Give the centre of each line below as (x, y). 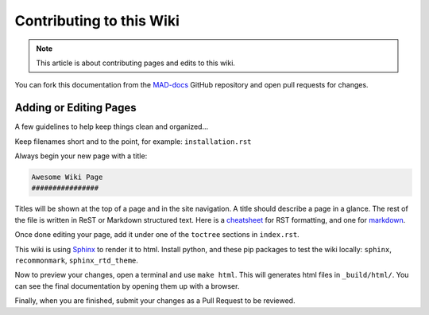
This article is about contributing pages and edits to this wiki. (136, 63)
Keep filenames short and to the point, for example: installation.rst (133, 141)
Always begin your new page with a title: (81, 156)
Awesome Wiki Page (67, 177)
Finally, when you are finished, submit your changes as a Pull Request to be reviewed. (155, 301)
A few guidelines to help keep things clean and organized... (112, 126)
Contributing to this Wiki (97, 21)
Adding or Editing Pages (75, 108)
